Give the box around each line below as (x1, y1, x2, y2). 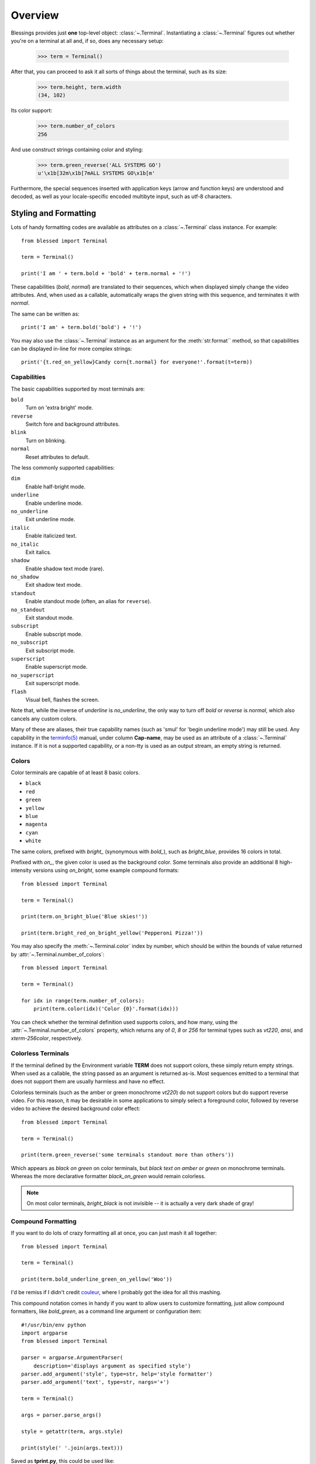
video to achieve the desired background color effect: (11, 1105, 140, 1112)
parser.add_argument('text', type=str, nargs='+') (21, 1379, 170, 1386)
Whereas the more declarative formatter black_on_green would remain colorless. (11, 1173, 206, 1180)
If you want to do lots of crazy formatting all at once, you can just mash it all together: (11, 1230, 217, 1237)
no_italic (11, 541, 39, 548)
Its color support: (11, 107, 53, 114)
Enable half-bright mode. (25, 483, 86, 490)
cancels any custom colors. (11, 715, 77, 722)
